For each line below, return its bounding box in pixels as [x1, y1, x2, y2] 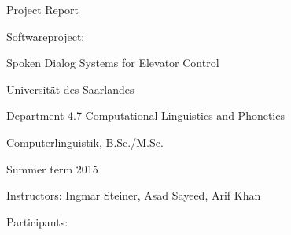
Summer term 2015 [6, 160, 98, 177]
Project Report [6, 2, 79, 17]
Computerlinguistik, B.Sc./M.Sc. [6, 133, 164, 150]
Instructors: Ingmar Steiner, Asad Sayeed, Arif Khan [6, 187, 261, 203]
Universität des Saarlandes [6, 80, 134, 97]
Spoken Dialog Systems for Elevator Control [6, 54, 219, 71]
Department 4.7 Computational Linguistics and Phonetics [6, 107, 285, 124]
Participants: [6, 213, 68, 229]
